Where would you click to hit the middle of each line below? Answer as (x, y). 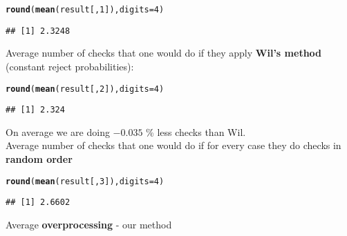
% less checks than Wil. (196, 131)
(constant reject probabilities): (70, 66)
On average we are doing (58, 131)
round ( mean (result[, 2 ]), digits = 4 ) (85, 89)
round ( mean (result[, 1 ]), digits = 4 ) (85, 10)
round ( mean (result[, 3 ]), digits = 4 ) (85, 181)
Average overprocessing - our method (89, 224)
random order (39, 159)
